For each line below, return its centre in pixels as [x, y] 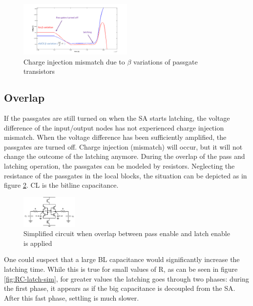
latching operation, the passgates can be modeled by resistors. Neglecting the [119, 166]
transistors [39, 71]
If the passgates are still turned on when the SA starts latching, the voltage [117, 118]
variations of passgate [166, 61]
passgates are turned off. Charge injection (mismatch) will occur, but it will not [123, 146]
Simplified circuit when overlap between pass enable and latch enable [127, 233]
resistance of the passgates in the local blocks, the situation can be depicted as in [126, 175]
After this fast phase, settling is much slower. [72, 297]
